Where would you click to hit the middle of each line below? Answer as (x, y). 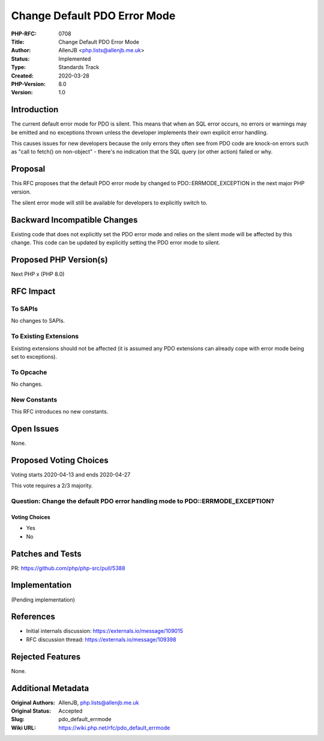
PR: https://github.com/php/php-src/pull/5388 (68, 568)
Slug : (18, 719)
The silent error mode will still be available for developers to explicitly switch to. (109, 203)
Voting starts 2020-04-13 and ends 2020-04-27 (71, 475)
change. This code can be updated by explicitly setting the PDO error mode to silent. (115, 243)
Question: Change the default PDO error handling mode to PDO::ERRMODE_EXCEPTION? (143, 501)
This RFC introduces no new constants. (60, 412)
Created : (22, 76)
